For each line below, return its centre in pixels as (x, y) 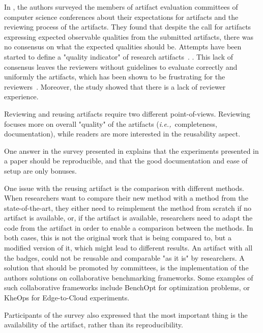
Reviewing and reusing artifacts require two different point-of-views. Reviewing (127, 113)
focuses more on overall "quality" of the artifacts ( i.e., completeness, (111, 123)
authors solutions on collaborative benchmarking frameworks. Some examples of (129, 277)
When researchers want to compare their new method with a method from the (126, 198)
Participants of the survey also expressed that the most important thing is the (126, 314)
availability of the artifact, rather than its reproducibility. (94, 325)
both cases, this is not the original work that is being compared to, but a (118, 238)
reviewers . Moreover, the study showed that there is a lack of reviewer (115, 86)
